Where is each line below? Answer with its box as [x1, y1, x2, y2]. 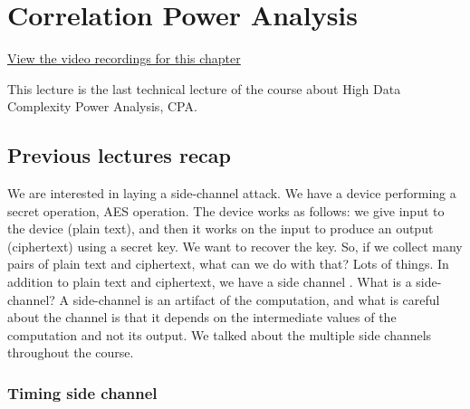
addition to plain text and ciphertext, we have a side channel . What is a [7, 272, 412, 291]
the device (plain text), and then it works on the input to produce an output [7, 219, 434, 238]
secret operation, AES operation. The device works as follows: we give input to [7, 201, 445, 220]
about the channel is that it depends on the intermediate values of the [7, 308, 397, 327]
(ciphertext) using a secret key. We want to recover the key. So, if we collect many [7, 236, 463, 255]
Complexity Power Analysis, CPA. [7, 97, 197, 116]
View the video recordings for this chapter [7, 49, 241, 68]
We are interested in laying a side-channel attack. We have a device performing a [7, 184, 456, 203]
